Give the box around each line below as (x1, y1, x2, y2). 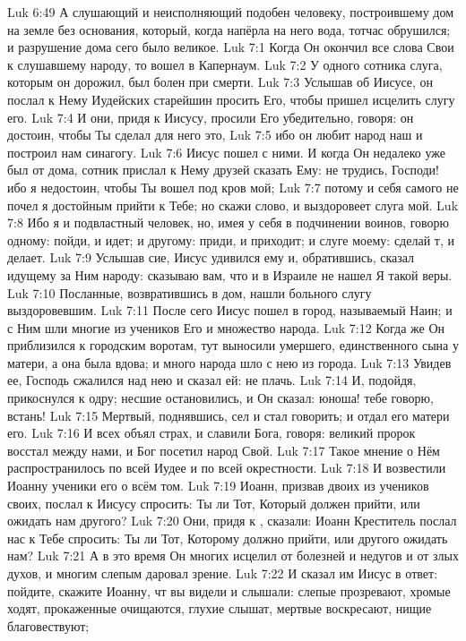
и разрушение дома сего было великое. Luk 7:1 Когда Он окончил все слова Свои (7, 38, 454, 56)
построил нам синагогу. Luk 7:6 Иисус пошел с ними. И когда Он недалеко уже (7, 142, 445, 161)
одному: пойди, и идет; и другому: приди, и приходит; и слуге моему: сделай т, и (7, 230, 454, 249)
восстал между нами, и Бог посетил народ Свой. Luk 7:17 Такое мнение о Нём (7, 440, 440, 459)
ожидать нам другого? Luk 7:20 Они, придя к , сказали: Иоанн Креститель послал (7, 511, 457, 530)
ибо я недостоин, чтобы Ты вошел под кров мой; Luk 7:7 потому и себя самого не (7, 177, 459, 196)
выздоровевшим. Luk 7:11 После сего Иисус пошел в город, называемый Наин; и (7, 301, 453, 320)
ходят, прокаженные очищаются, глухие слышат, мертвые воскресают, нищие (7, 599, 432, 618)
